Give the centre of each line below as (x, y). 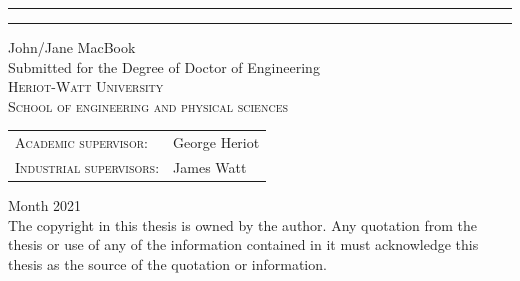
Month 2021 (45, 205)
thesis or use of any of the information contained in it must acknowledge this (243, 244)
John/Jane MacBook (72, 47)
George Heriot (216, 142)
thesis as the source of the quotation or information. (167, 263)
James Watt (210, 166)
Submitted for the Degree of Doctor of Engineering (164, 66)
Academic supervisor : (81, 142)
